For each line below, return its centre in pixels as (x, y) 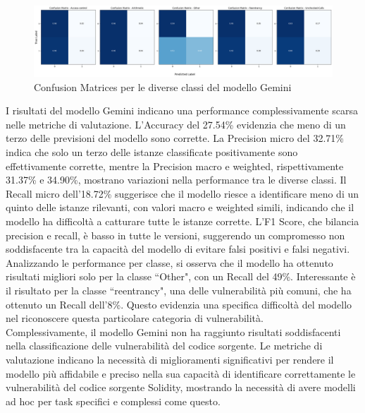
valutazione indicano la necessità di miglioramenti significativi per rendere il (170, 359)
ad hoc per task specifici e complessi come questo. (113, 401)
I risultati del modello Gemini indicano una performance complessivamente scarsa (182, 110)
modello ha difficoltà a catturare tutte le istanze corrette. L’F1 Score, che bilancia (182, 221)
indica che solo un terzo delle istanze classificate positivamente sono (152, 152)
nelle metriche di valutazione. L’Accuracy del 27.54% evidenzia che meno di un (176, 124)
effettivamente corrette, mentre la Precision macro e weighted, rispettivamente (175, 166)
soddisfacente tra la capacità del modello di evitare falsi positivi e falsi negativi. (178, 249)
